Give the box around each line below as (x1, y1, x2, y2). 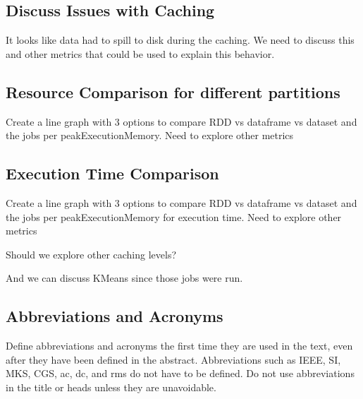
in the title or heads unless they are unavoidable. (6, 379, 216, 394)
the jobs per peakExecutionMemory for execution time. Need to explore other (6, 209, 342, 224)
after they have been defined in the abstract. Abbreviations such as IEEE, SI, (6, 352, 341, 367)
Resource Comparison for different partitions (6, 81, 340, 102)
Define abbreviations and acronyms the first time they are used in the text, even (6, 338, 353, 353)
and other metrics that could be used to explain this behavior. (6, 46, 275, 61)
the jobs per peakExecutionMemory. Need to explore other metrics (6, 128, 294, 143)
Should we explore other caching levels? (6, 246, 177, 261)
